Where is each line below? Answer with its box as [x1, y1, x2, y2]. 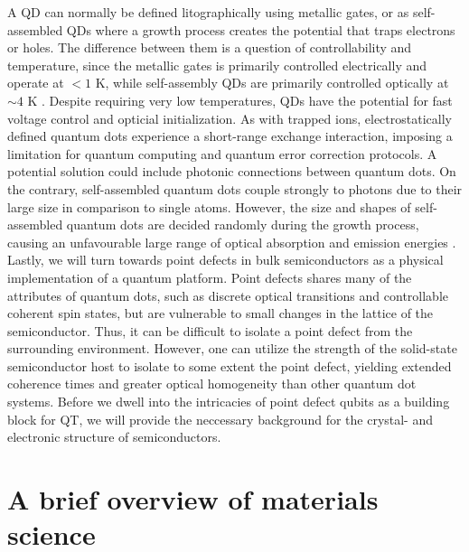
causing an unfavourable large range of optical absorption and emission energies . [7, 232, 456, 251]
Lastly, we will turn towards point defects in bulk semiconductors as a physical [7, 250, 444, 269]
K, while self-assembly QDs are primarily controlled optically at [95, 73, 449, 92]
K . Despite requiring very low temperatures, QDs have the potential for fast [27, 90, 453, 109]
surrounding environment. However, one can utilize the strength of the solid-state [7, 339, 457, 358]
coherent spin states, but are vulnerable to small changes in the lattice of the [7, 304, 434, 323]
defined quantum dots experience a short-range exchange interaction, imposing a [7, 126, 453, 145]
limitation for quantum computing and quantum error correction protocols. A [7, 144, 437, 163]
